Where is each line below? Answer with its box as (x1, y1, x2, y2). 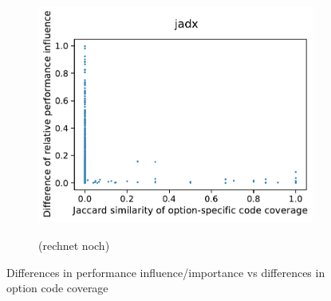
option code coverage (6, 279, 108, 296)
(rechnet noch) (38, 237, 110, 254)
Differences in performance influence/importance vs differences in (6, 263, 325, 280)
